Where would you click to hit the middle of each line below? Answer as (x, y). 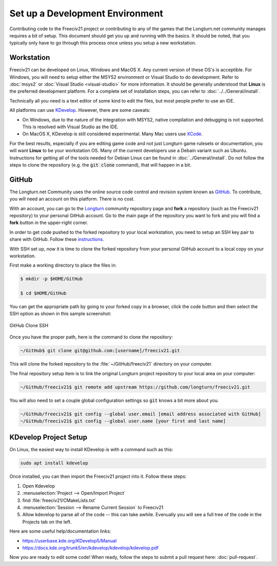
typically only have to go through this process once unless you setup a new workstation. (103, 43)
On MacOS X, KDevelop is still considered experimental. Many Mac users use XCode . (112, 134)
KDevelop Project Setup (48, 438)
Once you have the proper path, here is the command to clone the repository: (91, 337)
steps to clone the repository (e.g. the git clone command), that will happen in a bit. (101, 165)
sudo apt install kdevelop (54, 463)
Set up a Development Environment (86, 13)
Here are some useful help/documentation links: (60, 531)
